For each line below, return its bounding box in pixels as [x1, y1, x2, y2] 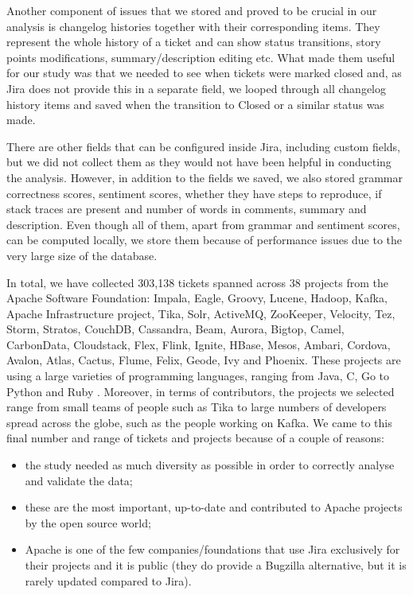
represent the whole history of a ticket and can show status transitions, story [6, 33, 381, 50]
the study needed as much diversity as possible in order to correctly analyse [25, 457, 395, 473]
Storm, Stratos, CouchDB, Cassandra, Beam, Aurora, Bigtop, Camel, [6, 321, 345, 337]
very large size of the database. [6, 247, 158, 263]
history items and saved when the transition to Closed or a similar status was [6, 95, 384, 112]
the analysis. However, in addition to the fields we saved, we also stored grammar [6, 169, 403, 185]
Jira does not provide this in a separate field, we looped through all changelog [6, 80, 386, 96]
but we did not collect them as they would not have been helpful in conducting [6, 154, 392, 170]
